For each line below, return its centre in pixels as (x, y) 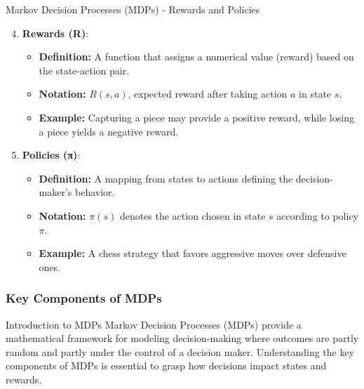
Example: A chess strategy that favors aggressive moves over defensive (193, 253)
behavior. (95, 192)
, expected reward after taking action (208, 94)
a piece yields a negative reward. (109, 131)
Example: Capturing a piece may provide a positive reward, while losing (196, 117)
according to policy (317, 215)
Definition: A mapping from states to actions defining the (166, 178)
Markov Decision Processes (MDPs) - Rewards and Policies (133, 9)
